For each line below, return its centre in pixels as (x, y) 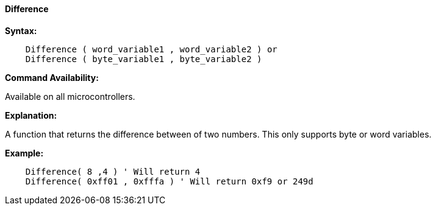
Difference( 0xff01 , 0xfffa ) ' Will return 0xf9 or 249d (169, 181)
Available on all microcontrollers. (70, 96)
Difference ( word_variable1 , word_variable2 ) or (151, 49)
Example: (24, 153)
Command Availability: (52, 77)
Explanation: (31, 115)
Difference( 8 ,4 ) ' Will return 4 (113, 171)
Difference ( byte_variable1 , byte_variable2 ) (144, 59)
